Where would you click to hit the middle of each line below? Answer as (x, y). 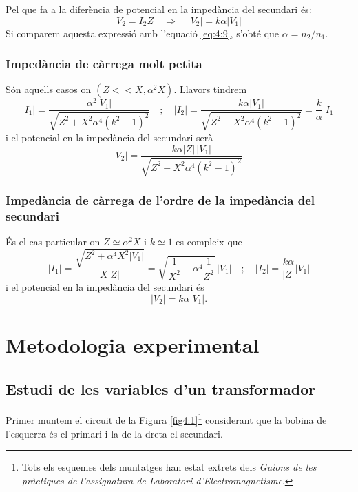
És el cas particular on (53, 242)
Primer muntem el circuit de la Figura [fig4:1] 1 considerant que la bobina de (166, 419)
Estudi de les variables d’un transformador (161, 388)
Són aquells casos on (49, 89)
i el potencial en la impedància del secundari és (105, 287)
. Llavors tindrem (210, 89)
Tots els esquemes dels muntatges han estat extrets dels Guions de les (169, 467)
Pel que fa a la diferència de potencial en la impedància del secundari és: (159, 9)
